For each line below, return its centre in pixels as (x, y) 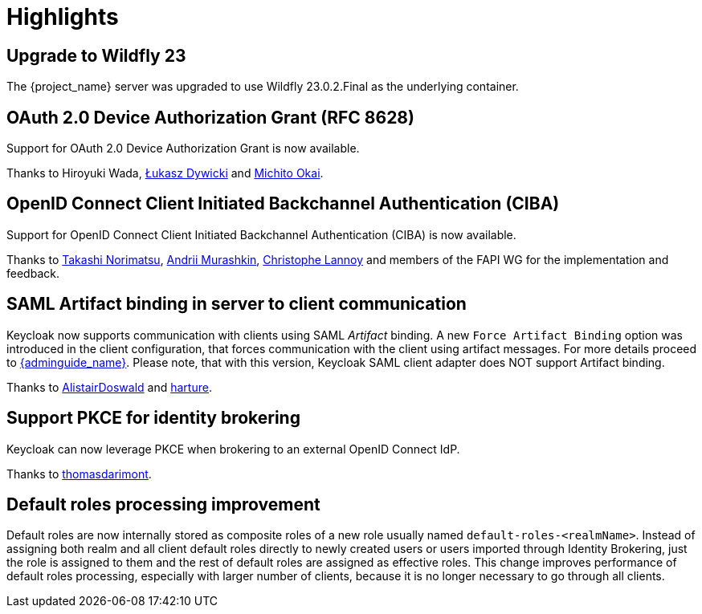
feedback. (33, 273)
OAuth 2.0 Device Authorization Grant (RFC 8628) (210, 117)
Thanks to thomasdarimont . (79, 474)
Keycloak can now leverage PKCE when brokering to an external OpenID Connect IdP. (233, 449)
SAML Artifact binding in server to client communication (237, 304)
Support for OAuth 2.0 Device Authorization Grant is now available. (183, 148)
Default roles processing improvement (163, 504)
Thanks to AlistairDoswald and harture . (109, 387)
